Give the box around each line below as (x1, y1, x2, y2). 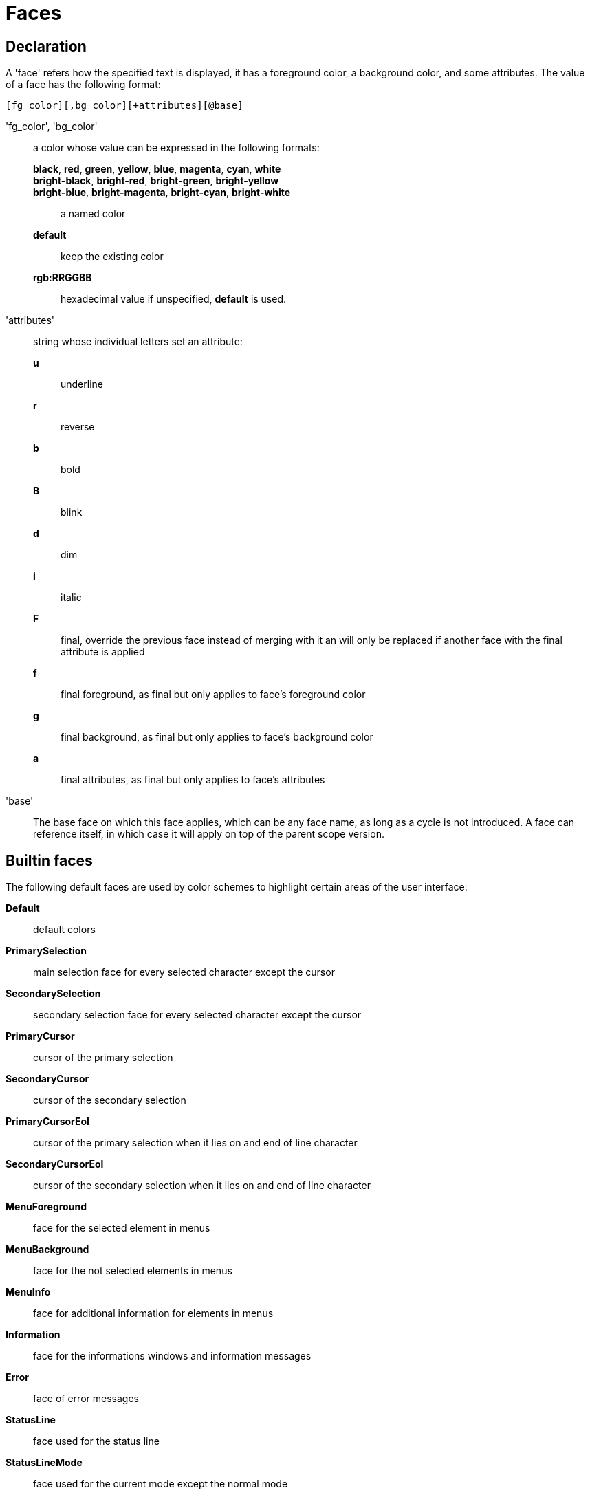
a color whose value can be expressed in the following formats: (33, 142, 320, 154)
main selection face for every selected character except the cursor (33, 966, 335, 979)
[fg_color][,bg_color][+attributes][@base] (6, 100, 243, 111)
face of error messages (33, 1393, 139, 1405)
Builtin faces (6, 851, 93, 869)
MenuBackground (6, 1243, 89, 1256)
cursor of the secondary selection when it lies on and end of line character (33, 1179, 371, 1192)
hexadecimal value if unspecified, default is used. (61, 293, 287, 305)
